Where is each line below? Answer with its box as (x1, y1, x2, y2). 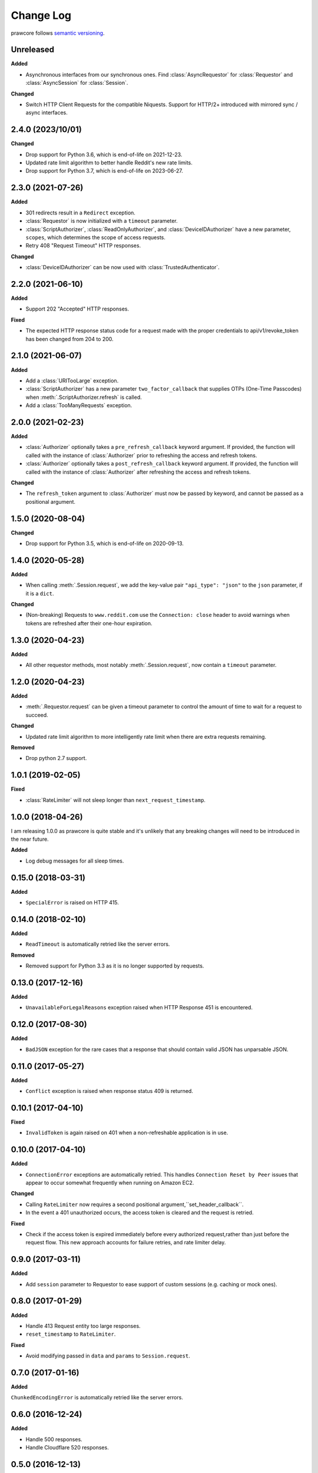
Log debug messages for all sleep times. (25, 857, 124, 864)
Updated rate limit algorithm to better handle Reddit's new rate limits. (25, 159, 193, 166)
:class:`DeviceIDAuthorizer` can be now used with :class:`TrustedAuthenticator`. (25, 264, 220, 271)
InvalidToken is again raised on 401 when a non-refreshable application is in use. (25, 1129, 228, 1137)
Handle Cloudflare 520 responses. (25, 1444, 109, 1451)
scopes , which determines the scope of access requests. (25, 233, 166, 241)
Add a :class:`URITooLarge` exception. (25, 377, 119, 384)
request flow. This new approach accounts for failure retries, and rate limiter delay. (25, 1239, 226, 1246)
